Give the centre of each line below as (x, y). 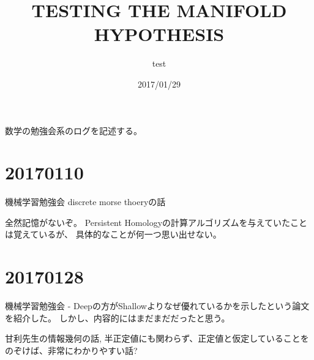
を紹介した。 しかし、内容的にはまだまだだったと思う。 (118, 317)
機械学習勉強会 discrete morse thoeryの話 (85, 202)
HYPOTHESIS (159, 34)
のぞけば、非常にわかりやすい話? (71, 350)
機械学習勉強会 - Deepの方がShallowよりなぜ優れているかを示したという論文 (157, 306)
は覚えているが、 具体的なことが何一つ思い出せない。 (113, 234)
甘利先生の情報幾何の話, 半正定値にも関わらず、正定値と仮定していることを (157, 338)
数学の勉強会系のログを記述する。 (73, 130)
